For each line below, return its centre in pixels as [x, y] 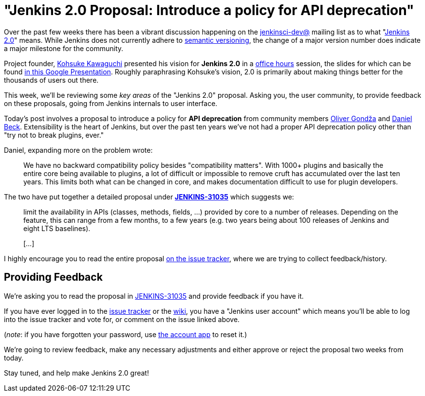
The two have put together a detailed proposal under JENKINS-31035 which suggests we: [149, 197]
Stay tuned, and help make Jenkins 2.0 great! [76, 373]
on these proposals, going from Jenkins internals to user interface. [111, 103]
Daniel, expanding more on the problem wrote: [78, 150]
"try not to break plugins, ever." [54, 135]
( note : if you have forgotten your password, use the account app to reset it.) [126, 334]
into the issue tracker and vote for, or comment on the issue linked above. [122, 319]
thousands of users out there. [51, 80]
